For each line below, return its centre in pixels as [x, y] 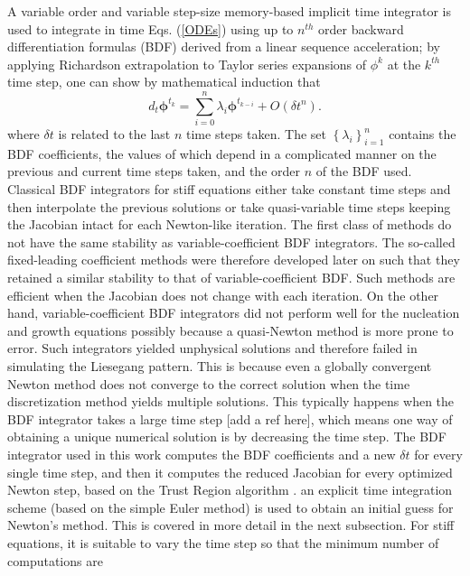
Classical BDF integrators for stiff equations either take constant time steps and [229, 189]
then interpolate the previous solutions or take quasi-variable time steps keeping [229, 206]
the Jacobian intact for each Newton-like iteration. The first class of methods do [230, 224]
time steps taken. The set [256, 134]
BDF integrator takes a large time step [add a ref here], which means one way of [230, 418]
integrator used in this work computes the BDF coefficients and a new [202, 454]
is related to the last [114, 134]
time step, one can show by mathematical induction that [164, 82]
